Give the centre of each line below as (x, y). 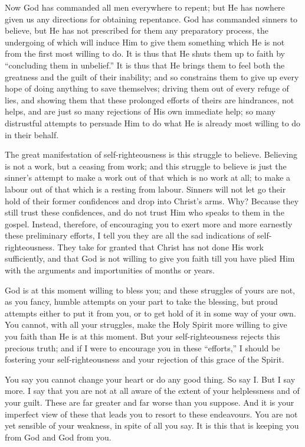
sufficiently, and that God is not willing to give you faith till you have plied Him (150, 258)
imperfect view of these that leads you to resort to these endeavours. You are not (151, 414)
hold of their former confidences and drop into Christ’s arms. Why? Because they (152, 200)
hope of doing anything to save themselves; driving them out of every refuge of (147, 88)
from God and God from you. (58, 437)
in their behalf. (32, 134)
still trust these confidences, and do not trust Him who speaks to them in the (145, 212)
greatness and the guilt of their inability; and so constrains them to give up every (152, 76)
